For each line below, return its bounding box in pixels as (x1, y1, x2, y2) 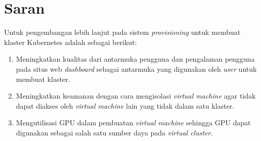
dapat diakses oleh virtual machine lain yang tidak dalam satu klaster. (16, 100, 235, 111)
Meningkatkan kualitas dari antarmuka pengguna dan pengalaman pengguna (16, 54, 255, 64)
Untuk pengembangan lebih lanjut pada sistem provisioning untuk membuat (4, 27, 241, 37)
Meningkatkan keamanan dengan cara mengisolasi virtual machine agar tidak (16, 90, 256, 101)
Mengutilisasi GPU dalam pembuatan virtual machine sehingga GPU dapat (16, 117, 251, 128)
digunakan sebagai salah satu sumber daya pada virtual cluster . (16, 127, 213, 137)
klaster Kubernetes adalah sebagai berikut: (4, 36, 137, 47)
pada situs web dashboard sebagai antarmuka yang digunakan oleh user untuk (16, 63, 257, 74)
